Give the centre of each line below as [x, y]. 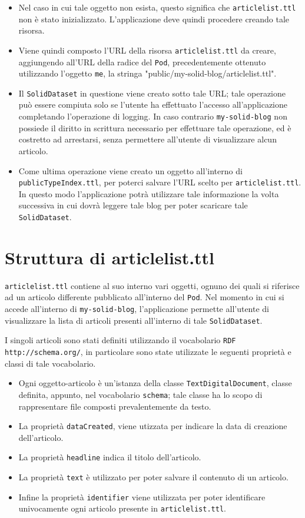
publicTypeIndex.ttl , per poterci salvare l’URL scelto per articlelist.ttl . [160, 182]
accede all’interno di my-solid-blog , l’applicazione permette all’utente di [137, 309]
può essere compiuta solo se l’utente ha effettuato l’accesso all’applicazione [153, 104]
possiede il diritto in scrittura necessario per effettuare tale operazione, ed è [155, 127]
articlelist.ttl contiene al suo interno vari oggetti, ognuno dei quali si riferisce [152, 285]
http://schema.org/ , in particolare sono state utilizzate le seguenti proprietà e [148, 351]
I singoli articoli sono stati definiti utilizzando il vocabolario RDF [120, 340]
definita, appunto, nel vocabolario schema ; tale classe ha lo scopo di [140, 394]
